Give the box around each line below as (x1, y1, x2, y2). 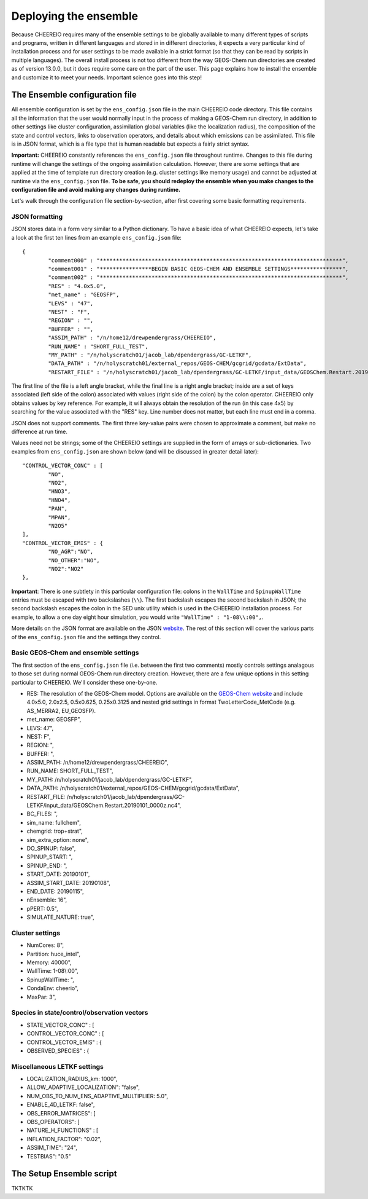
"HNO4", (48, 497, 71, 503)
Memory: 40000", (26, 959, 72, 966)
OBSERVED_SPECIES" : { (26, 1047, 90, 1054)
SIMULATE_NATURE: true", (26, 913, 94, 921)
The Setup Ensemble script (11, 1168, 117, 1179)
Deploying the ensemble (11, 9, 139, 23)
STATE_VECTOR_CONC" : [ (26, 1021, 94, 1029)
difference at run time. (11, 428, 67, 436)
